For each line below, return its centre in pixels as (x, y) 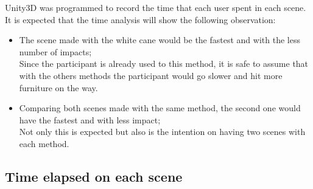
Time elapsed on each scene (94, 176)
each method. (44, 143)
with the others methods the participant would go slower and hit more (151, 75)
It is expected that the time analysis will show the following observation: (140, 19)
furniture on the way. (58, 87)
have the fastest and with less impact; (90, 119)
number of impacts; (55, 51)
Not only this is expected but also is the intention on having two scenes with (162, 132)
